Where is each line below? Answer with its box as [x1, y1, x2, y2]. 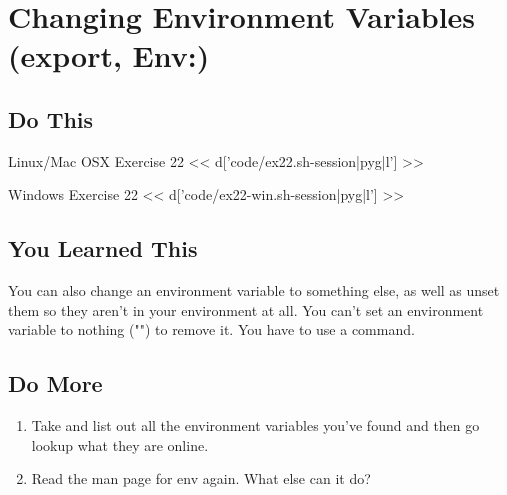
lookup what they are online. [31, 434, 209, 455]
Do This [8, 103, 94, 134]
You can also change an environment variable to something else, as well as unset [8, 280, 500, 301]
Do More [8, 368, 103, 399]
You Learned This [8, 233, 198, 264]
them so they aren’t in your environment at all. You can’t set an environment [8, 299, 484, 320]
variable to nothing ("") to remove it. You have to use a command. [8, 319, 415, 340]
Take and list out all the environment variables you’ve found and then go [31, 415, 480, 436]
